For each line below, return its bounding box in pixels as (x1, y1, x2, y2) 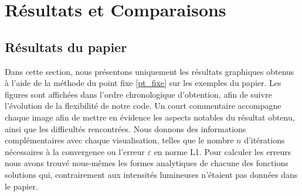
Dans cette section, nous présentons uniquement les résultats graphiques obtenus (5, 65, 294, 77)
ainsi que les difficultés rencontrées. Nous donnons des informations (5, 122, 246, 135)
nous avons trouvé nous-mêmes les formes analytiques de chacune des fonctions (5, 157, 289, 169)
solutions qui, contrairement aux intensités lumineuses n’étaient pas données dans (5, 168, 298, 180)
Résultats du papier (5, 37, 127, 56)
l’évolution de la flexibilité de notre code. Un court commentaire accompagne (5, 99, 281, 112)
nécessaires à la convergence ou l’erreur (5, 145, 145, 157)
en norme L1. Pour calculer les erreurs (154, 145, 291, 157)
